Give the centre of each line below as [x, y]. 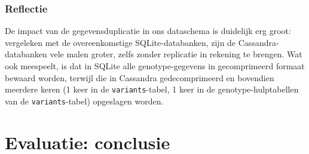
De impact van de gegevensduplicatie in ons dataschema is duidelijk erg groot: [148, 31]
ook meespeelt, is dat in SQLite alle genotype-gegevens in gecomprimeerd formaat [155, 66]
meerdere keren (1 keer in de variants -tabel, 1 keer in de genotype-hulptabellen [152, 89]
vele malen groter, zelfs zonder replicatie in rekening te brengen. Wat [176, 54]
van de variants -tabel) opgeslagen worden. [84, 101]
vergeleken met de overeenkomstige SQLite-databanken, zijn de [120, 42]
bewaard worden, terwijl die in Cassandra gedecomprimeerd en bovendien [140, 77]
